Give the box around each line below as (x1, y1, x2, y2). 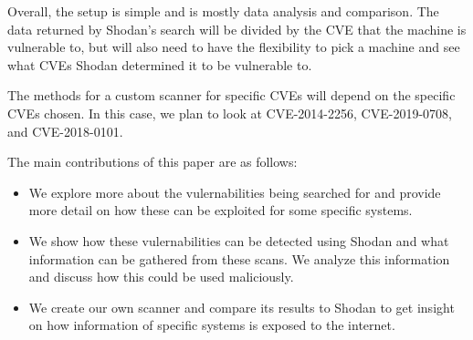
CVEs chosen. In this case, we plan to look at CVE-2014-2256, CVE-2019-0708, (7, 103, 452, 122)
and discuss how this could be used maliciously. (28, 267, 294, 286)
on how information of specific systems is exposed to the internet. (28, 315, 395, 335)
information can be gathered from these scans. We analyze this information (28, 249, 450, 268)
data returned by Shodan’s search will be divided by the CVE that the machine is (7, 19, 467, 38)
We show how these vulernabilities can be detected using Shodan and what (28, 231, 449, 250)
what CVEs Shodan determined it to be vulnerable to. (7, 55, 312, 74)
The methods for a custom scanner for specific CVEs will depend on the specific (7, 86, 456, 105)
